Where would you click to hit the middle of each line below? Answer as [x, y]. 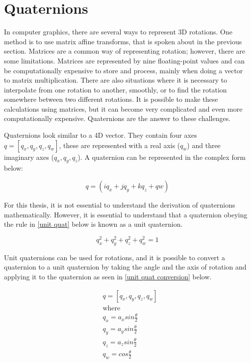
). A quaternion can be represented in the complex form [162, 157]
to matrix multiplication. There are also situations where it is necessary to [116, 80]
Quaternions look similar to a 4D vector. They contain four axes [100, 135]
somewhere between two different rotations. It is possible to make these [111, 99]
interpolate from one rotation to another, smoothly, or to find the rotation [115, 89]
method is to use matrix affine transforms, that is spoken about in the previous [123, 41]
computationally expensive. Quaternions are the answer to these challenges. [117, 118]
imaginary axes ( [29, 157]
